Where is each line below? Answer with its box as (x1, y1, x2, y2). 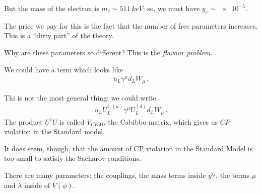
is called (59, 116, 85, 127)
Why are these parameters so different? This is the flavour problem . (4, 47, 213, 57)
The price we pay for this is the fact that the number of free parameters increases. (4, 20, 258, 31)
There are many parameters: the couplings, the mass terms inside (4, 170, 206, 180)
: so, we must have (143, 3, 200, 13)
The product (4, 116, 43, 127)
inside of (24, 179, 50, 190)
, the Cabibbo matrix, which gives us (103, 116, 218, 127)
